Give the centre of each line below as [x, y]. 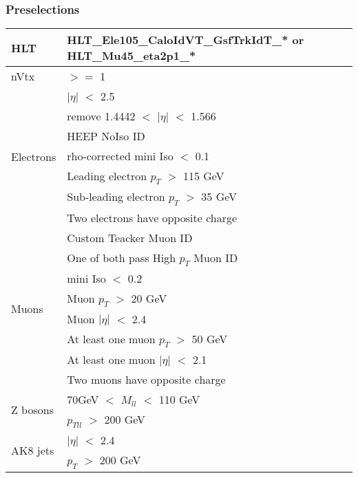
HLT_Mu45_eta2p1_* [131, 56]
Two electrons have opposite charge [152, 217]
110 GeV [179, 400]
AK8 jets [33, 450]
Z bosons [32, 410]
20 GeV [149, 298]
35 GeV [219, 197]
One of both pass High [122, 257]
